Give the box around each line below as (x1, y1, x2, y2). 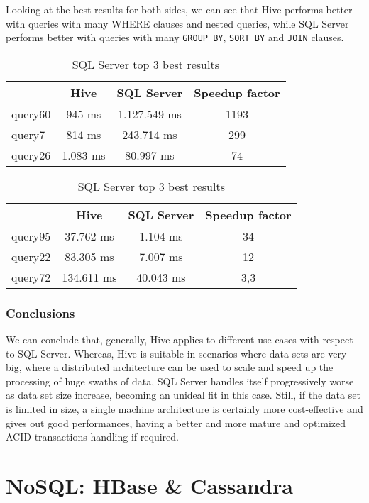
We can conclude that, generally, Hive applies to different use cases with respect (6, 332, 353, 347)
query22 (11, 248, 51, 265)
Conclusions (6, 304, 75, 321)
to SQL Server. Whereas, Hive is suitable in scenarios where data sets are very (6, 346, 347, 360)
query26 (11, 146, 51, 163)
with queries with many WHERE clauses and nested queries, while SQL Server (6, 16, 349, 31)
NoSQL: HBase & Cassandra (6, 471, 293, 499)
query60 (11, 105, 51, 122)
